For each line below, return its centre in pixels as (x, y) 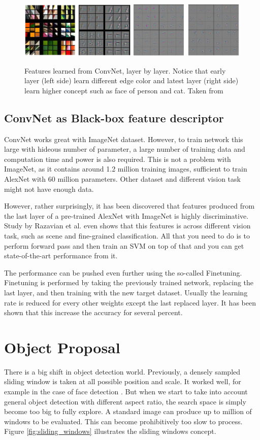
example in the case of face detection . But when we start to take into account (126, 392)
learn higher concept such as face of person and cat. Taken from (124, 90)
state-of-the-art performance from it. (61, 256)
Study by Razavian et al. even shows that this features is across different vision (127, 226)
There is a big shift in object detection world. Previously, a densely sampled (122, 371)
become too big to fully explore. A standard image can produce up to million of (128, 411)
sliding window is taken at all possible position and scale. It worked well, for (123, 381)
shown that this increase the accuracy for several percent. (93, 312)
